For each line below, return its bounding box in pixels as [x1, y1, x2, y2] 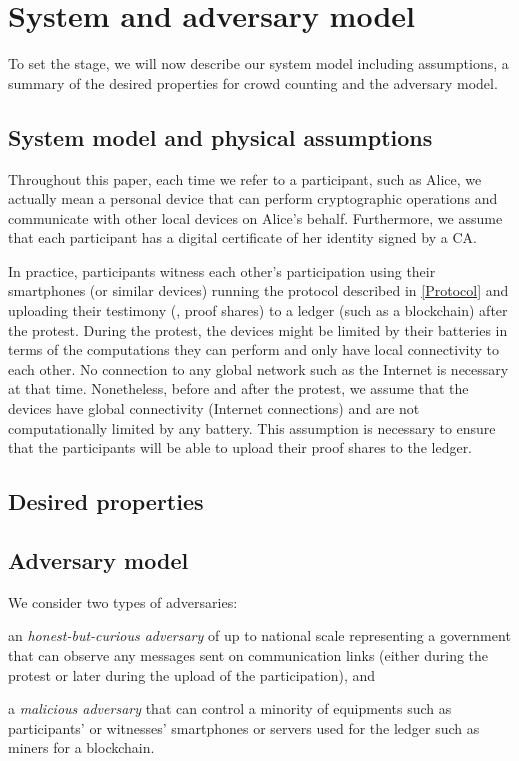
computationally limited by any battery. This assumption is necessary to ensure [8, 417, 496, 438]
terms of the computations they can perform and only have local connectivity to [8, 339, 500, 360]
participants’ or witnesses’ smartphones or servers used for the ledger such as [8, 717, 480, 738]
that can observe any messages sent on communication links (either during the [8, 645, 489, 665]
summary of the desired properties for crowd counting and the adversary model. [8, 72, 498, 93]
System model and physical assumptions [8, 121, 433, 152]
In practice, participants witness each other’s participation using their [8, 260, 436, 281]
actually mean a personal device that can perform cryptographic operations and [8, 188, 498, 209]
